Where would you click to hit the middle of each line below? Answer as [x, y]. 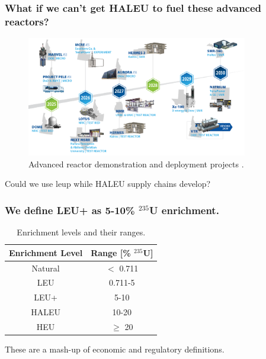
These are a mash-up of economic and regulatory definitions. [115, 349]
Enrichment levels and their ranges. [81, 232]
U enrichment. [184, 210]
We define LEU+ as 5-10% [70, 210]
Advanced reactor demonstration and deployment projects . [136, 164]
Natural [46, 268]
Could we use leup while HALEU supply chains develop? [108, 184]
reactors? [27, 21]
